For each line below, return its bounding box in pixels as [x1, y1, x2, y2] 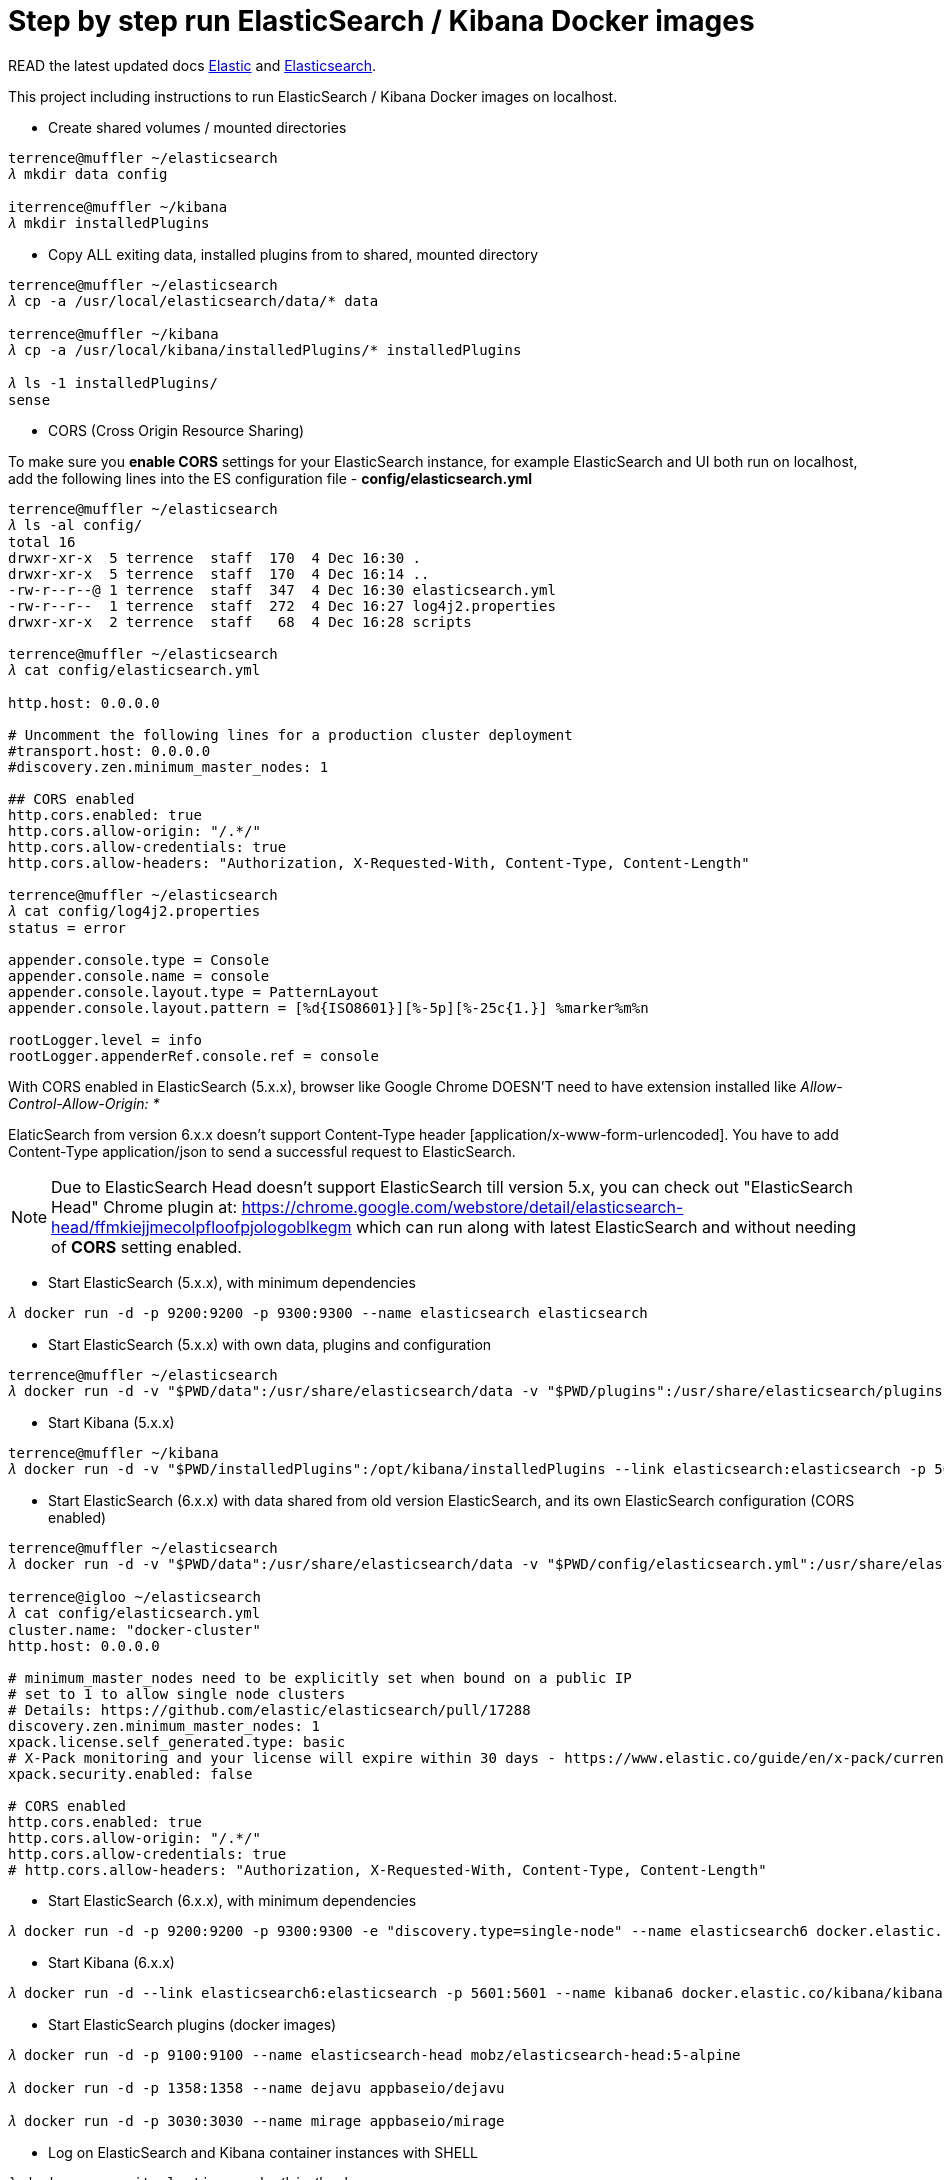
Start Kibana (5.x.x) [48, 1413, 175, 1431]
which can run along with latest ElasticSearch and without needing [356, 1216, 857, 1237]
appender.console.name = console [8, 967, 270, 984]
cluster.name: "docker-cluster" [8, 1621, 261, 1638]
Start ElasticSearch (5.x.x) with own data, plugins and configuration [48, 1335, 492, 1353]
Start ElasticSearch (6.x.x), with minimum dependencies [48, 1891, 417, 1909]
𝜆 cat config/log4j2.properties [8, 902, 261, 919]
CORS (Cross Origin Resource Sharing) [48, 421, 305, 439]
